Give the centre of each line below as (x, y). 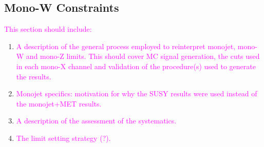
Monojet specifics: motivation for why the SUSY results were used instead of (137, 93)
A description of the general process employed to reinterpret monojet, (126, 46)
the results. (34, 76)
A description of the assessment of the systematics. (96, 121)
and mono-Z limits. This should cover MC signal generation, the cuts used (143, 56)
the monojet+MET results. (59, 103)
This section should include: (48, 29)
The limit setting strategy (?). (63, 138)
